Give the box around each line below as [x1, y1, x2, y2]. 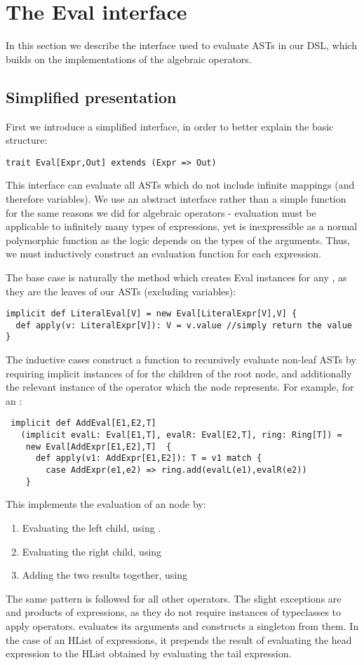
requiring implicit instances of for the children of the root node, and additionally [6, 365, 352, 380]
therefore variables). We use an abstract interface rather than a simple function [6, 191, 346, 206]
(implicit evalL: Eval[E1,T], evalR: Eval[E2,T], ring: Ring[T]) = [20, 430, 342, 441]
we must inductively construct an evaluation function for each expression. [6, 246, 321, 261]
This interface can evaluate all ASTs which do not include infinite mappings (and [6, 177, 355, 192]
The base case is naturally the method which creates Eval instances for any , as [6, 269, 347, 284]
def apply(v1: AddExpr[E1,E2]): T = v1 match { [35, 453, 262, 464]
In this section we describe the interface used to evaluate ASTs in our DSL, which [6, 38, 357, 53]
